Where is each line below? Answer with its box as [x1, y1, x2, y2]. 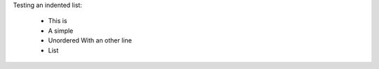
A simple [48, 26, 74, 35]
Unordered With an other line [48, 36, 133, 45]
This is [48, 17, 67, 25]
